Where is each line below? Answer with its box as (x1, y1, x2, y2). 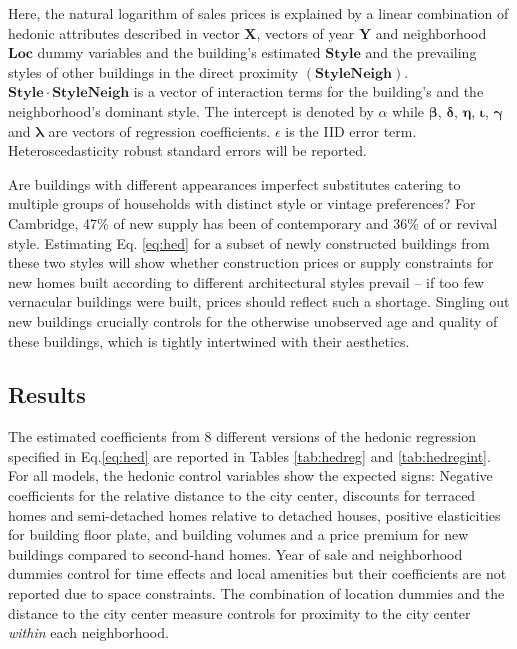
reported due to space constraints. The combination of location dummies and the (8, 583, 505, 604)
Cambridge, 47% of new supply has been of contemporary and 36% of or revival (8, 212, 498, 233)
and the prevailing (365, 42, 477, 63)
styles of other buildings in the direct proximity (8, 61, 299, 82)
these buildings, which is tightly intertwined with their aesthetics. (8, 330, 410, 351)
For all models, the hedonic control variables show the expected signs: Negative (8, 465, 493, 486)
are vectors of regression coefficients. (48, 120, 271, 141)
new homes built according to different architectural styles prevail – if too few (8, 271, 485, 292)
